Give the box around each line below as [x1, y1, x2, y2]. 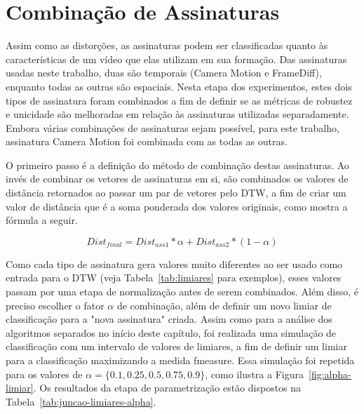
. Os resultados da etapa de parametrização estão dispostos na [33, 380, 302, 395]
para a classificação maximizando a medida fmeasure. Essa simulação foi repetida [6, 353, 355, 367]
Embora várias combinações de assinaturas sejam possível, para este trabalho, [6, 120, 339, 135]
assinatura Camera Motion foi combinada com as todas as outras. [6, 134, 288, 149]
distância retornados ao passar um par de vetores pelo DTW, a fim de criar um [6, 185, 346, 200]
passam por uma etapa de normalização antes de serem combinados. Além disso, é [6, 284, 359, 299]
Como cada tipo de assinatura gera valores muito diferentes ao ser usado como [6, 256, 343, 271]
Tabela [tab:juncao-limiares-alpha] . [6, 394, 156, 408]
